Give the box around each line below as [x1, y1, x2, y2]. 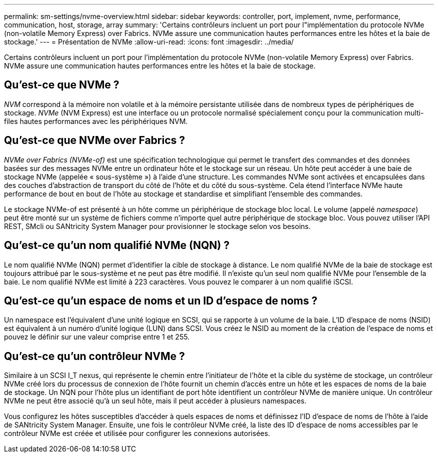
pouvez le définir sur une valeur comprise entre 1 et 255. [4, 332, 190, 341]
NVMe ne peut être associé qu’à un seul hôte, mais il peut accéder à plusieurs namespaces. [4, 396, 306, 405]
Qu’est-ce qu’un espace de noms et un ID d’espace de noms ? [4, 294, 317, 307]
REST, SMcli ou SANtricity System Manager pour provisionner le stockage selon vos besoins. [4, 221, 311, 230]
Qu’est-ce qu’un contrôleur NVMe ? [4, 349, 185, 362]
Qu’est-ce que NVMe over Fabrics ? [4, 134, 185, 147]
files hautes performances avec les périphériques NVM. [4, 116, 188, 125]
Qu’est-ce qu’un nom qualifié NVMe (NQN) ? [4, 239, 229, 252]
